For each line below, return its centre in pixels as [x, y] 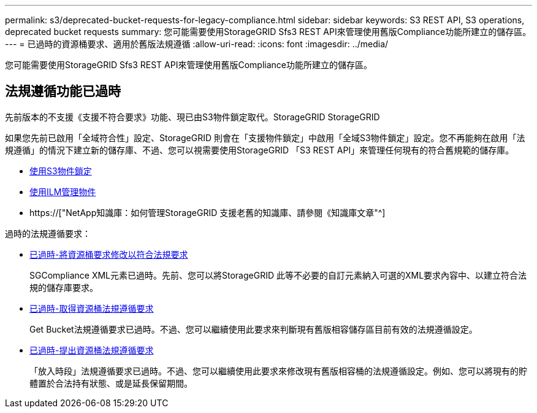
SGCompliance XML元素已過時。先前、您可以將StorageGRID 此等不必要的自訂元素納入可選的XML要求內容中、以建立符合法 [278, 275]
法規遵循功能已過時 [63, 91]
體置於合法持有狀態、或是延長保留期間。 [111, 383]
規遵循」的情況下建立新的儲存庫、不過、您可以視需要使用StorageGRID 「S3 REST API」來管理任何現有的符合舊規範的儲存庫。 [260, 150]
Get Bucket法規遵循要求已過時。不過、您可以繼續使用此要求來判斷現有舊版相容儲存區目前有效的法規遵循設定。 [253, 329]
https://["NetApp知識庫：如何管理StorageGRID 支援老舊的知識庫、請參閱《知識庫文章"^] [208, 212]
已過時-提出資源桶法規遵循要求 [92, 350]
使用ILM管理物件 [63, 191]
